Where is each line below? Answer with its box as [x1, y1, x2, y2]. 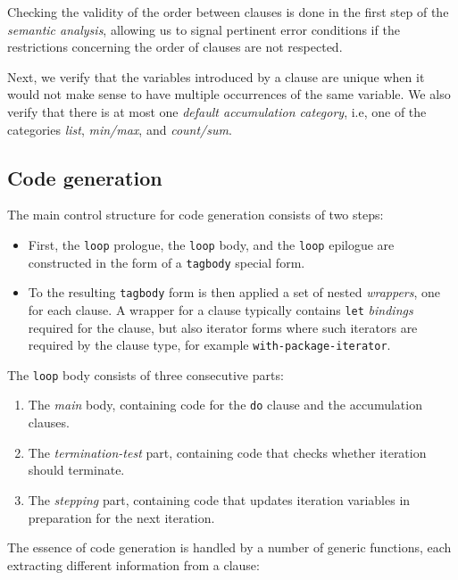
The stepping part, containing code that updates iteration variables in [28, 490, 411, 509]
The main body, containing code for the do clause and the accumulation [28, 395, 422, 414]
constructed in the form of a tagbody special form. [28, 253, 305, 271]
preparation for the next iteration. [28, 508, 215, 526]
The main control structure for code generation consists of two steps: [7, 205, 384, 224]
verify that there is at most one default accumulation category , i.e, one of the [7, 102, 427, 120]
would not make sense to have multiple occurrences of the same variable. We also [7, 85, 451, 104]
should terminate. [28, 460, 125, 479]
